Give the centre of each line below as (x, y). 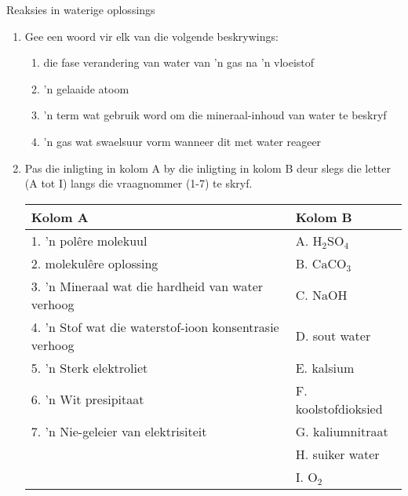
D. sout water (333, 336)
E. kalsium (325, 367)
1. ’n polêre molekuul (89, 240)
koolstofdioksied (339, 408)
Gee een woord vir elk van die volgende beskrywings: (151, 36)
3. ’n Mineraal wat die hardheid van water (147, 286)
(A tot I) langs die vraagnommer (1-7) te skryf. (138, 183)
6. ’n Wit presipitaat (87, 399)
